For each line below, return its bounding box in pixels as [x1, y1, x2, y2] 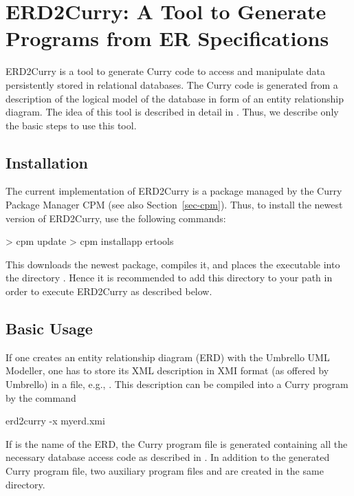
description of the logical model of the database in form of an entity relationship [5, 91, 344, 105]
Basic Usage [5, 318, 93, 339]
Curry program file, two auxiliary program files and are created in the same [5, 464, 324, 477]
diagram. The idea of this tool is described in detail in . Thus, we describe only [5, 105, 339, 119]
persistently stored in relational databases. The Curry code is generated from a [5, 77, 338, 91]
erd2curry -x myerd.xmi [5, 413, 105, 428]
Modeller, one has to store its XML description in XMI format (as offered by [5, 363, 329, 378]
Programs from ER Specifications [5, 24, 329, 52]
